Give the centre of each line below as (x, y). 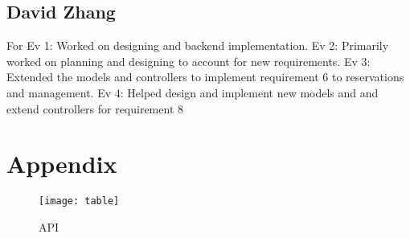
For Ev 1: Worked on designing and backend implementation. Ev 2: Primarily (198, 45)
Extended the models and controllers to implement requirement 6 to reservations (205, 77)
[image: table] (79, 201)
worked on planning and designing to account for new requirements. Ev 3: (189, 61)
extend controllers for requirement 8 (95, 108)
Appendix (62, 164)
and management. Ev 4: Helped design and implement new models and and (193, 92)
